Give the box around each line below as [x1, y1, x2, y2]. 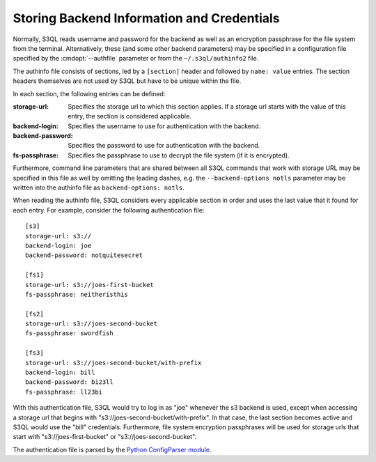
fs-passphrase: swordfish [25, 330, 114, 337]
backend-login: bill [25, 369, 95, 376]
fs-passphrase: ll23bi [25, 387, 103, 396]
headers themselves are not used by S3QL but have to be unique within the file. [13, 77, 242, 85]
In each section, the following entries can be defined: [13, 89, 166, 98]
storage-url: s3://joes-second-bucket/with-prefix [25, 359, 202, 367]
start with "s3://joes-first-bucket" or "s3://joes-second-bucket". [13, 433, 197, 441]
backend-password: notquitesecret [25, 252, 143, 259]
